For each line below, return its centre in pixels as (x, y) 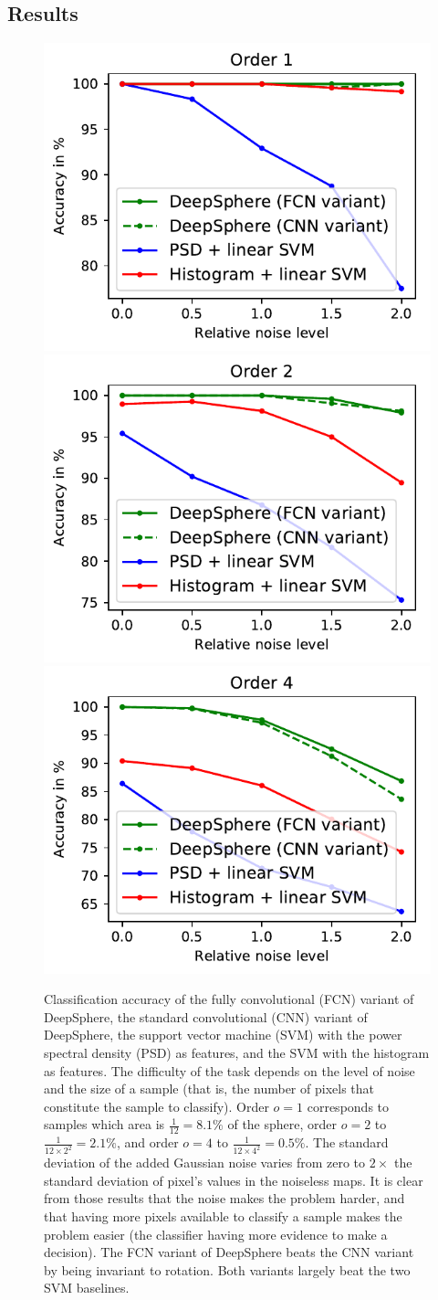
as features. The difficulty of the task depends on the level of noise (229, 1070)
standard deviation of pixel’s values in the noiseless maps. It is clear (234, 1180)
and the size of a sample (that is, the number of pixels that (209, 1089)
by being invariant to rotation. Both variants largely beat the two (227, 1269)
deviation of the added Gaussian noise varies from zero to (205, 1163)
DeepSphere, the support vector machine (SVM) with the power (223, 1035)
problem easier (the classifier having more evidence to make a (216, 1234)
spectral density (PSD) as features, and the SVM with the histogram (237, 1053)
